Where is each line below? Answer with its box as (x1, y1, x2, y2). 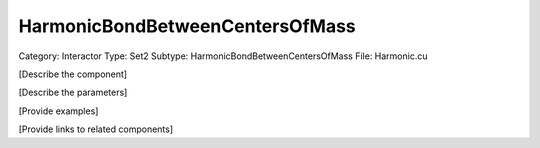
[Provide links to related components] (18, 123, 174, 135)
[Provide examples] (18, 105, 99, 117)
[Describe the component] (18, 68, 128, 80)
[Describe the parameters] (18, 86, 128, 99)
